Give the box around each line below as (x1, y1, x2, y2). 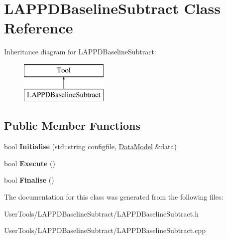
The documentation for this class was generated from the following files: (4, 192, 224, 202)
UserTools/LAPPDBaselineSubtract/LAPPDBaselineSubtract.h (4, 208, 199, 219)
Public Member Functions (4, 118, 140, 133)
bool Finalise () (4, 175, 54, 185)
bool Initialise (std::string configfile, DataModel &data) (4, 141, 177, 152)
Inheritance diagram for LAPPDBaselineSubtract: (4, 46, 156, 57)
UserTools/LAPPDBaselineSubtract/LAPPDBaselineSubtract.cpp (4, 225, 206, 236)
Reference (4, 17, 73, 38)
